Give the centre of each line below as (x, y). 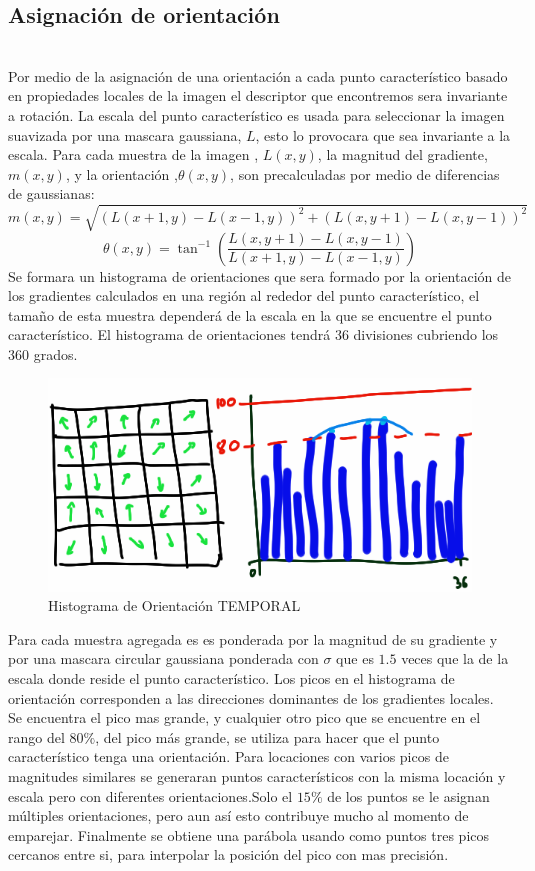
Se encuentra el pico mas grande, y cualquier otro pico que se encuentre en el (244, 717)
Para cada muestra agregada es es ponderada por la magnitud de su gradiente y (253, 638)
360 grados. (43, 353)
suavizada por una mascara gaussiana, (125, 134)
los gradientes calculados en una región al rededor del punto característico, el (244, 295)
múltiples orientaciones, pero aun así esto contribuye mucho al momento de (238, 815)
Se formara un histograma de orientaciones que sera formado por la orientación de (259, 275)
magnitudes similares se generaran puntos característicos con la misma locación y (257, 775)
